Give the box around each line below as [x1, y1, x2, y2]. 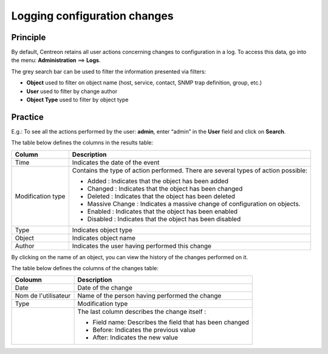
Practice [11, 112, 44, 122]
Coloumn [15, 276, 43, 284]
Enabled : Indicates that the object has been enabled [87, 207, 238, 216]
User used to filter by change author [26, 87, 118, 95]
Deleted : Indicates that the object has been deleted [87, 192, 236, 200]
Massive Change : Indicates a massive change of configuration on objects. [87, 199, 301, 208]
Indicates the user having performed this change [72, 242, 212, 250]
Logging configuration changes [11, 9, 174, 22]
